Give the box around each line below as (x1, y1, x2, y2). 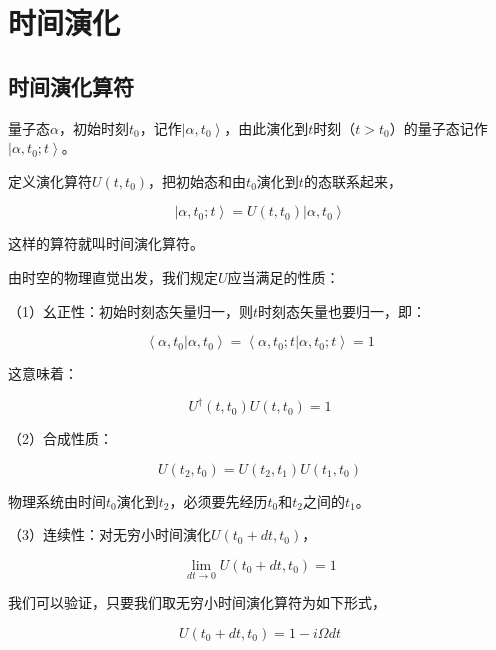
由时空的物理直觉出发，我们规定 (8, 266, 218, 287)
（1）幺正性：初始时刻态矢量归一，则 (8, 300, 253, 321)
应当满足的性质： (227, 266, 340, 287)
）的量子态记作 (389, 117, 488, 138)
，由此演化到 (224, 117, 309, 138)
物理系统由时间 (8, 490, 106, 511)
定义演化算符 (8, 170, 92, 191)
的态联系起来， (303, 170, 402, 191)
